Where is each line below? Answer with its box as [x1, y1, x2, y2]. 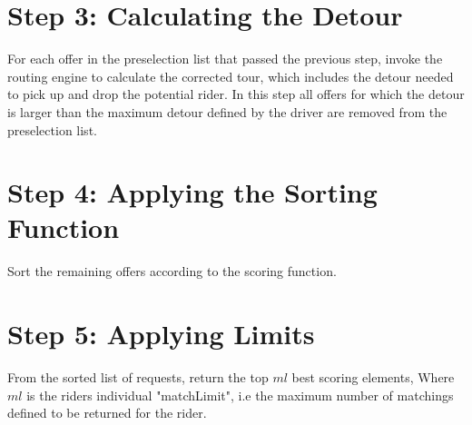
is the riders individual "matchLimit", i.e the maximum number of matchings [26, 385, 454, 404]
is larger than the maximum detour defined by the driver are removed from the [7, 102, 447, 121]
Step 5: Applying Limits [7, 315, 315, 352]
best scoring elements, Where [291, 368, 455, 387]
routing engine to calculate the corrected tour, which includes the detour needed [7, 66, 454, 85]
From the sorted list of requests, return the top [7, 368, 269, 387]
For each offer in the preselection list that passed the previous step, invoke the [7, 49, 443, 68]
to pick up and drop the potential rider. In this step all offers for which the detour [7, 84, 465, 104]
